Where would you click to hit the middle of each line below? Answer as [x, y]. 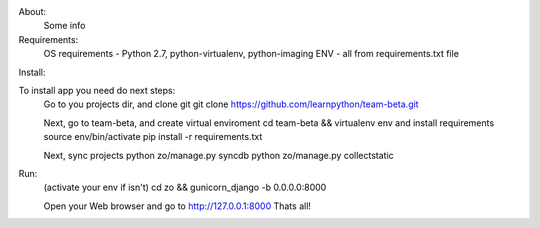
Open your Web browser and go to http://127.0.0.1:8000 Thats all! [177, 206]
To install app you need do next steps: [97, 90]
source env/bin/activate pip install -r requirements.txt [153, 137]
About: [32, 11]
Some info [64, 26]
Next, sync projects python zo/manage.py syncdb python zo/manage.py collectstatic [218, 155]
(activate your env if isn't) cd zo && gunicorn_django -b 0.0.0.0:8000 [185, 187]
